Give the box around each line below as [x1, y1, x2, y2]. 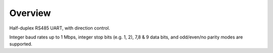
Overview [9, 7, 51, 18]
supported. [9, 41, 32, 47]
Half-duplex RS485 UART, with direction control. [9, 25, 110, 31]
